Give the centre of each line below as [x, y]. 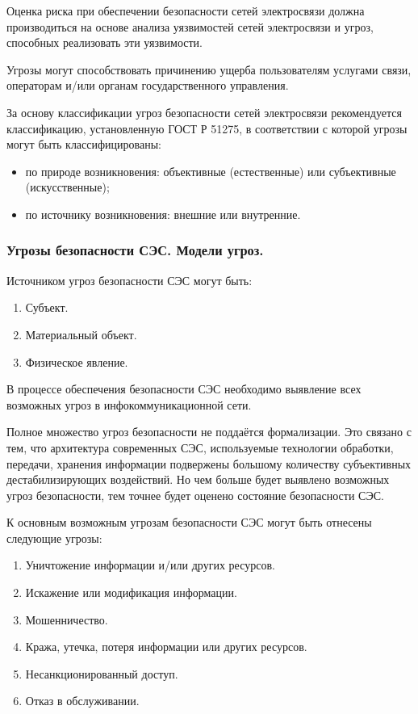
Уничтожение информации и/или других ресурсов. [150, 565]
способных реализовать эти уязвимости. [104, 42]
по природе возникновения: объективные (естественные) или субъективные [211, 171]
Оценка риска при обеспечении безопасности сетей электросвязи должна [186, 10]
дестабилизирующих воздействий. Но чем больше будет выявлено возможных [198, 479]
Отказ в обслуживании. [82, 701]
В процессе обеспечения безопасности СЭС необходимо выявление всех [184, 389]
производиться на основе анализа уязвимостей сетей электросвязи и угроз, [190, 26]
